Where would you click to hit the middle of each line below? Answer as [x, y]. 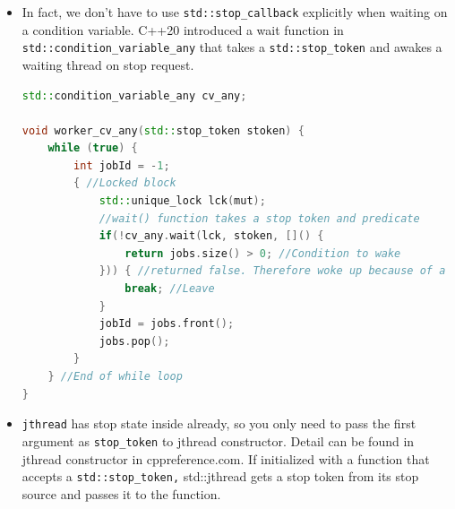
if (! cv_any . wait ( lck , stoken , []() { [211, 236]
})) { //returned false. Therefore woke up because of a [272, 271]
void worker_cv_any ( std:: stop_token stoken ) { [163, 130]
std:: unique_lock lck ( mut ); [182, 201]
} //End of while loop [115, 376]
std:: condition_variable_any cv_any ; [134, 95]
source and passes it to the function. [121, 493]
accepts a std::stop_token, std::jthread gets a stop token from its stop [220, 476]
